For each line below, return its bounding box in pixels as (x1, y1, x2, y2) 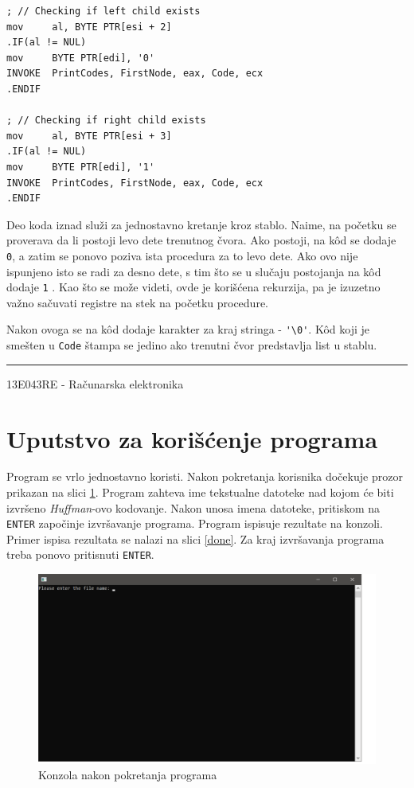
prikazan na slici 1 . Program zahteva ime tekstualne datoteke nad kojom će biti (6, 484, 394, 501)
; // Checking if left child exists (6, 6, 201, 17)
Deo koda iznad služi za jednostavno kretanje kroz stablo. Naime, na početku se (6, 216, 396, 232)
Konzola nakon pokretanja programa (38, 767, 217, 783)
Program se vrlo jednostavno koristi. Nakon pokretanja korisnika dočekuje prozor (6, 468, 403, 485)
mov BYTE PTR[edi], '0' (6, 52, 155, 64)
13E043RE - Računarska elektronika (6, 375, 184, 392)
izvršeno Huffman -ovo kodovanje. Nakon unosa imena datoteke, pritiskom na (6, 499, 381, 516)
